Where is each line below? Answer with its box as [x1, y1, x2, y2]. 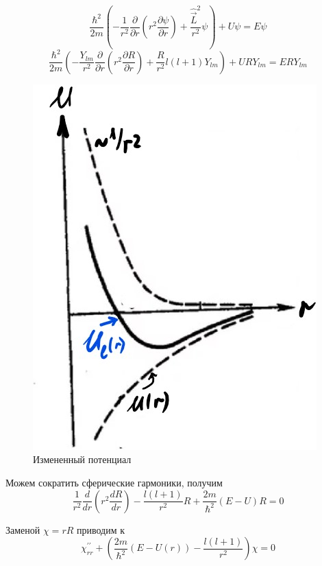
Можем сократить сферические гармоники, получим [5, 475, 223, 490]
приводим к [77, 522, 125, 536]
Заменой [5, 522, 40, 536]
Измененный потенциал [33, 452, 132, 467]
